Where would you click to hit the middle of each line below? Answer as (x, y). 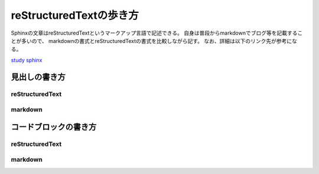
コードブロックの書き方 (54, 127)
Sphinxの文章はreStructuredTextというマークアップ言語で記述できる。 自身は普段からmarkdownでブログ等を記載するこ (157, 33)
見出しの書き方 (38, 77)
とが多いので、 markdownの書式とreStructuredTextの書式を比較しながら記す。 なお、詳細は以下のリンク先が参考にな (154, 41)
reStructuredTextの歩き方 (75, 15)
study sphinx (27, 60)
